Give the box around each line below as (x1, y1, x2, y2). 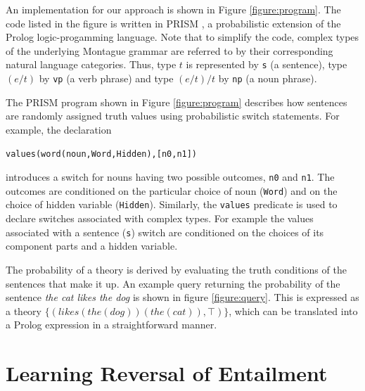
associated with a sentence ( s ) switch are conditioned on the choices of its (6, 224, 324, 239)
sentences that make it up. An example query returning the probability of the (6, 276, 340, 290)
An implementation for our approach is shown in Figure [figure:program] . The (6, 2, 341, 16)
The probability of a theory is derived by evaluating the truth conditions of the (6, 262, 347, 276)
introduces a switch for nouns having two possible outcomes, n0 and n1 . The (6, 169, 335, 184)
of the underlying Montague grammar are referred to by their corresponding (6, 43, 333, 58)
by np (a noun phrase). (218, 71, 317, 86)
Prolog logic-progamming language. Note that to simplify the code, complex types (6, 30, 359, 44)
